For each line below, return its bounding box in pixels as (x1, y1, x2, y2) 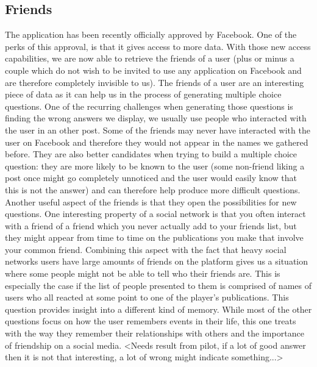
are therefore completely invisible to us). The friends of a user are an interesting (5, 76, 304, 88)
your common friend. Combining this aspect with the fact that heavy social (5, 243, 287, 255)
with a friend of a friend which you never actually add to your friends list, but (5, 219, 297, 232)
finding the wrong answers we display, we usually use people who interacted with (5, 112, 307, 124)
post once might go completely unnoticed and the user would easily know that (5, 171, 297, 184)
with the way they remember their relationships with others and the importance (5, 327, 304, 340)
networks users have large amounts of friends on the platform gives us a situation (5, 255, 308, 268)
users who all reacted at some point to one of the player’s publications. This (5, 291, 289, 304)
